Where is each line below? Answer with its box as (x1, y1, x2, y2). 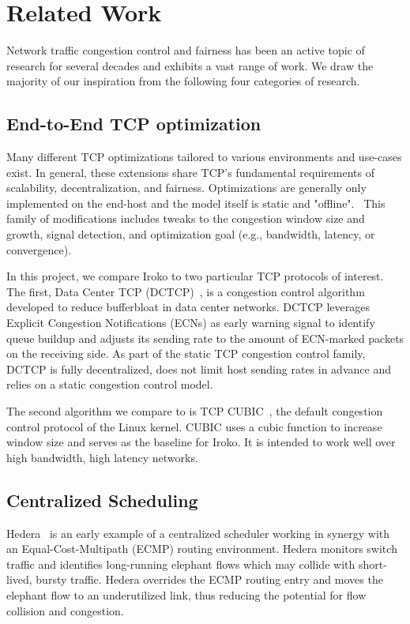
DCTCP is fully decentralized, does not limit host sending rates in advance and (6, 360, 391, 377)
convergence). (6, 241, 72, 257)
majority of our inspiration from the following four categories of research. (6, 73, 360, 89)
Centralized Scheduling (6, 487, 198, 512)
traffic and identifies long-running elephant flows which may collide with (6, 555, 355, 572)
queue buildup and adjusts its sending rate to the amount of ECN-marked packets (6, 329, 404, 346)
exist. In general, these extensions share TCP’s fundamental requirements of (6, 164, 374, 180)
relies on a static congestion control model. (6, 376, 213, 393)
